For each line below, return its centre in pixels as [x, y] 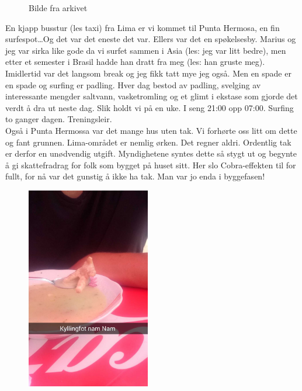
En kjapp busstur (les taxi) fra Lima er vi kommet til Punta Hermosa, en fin [143, 27]
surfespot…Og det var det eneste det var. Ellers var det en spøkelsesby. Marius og [151, 39]
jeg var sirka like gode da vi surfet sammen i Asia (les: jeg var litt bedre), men [146, 50]
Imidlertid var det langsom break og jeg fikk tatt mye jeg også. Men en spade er [148, 73]
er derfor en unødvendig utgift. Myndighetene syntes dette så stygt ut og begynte [151, 153]
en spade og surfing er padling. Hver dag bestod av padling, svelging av [133, 84]
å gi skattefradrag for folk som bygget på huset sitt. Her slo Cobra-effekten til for [151, 165]
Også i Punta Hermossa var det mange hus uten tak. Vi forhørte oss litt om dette [151, 130]
